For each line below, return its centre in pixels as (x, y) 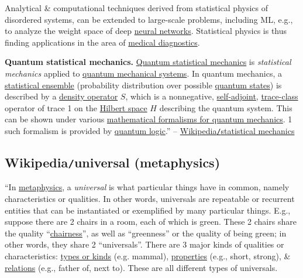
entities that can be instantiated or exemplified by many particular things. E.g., (148, 210)
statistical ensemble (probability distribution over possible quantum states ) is (143, 85)
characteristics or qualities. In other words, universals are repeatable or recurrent (150, 198)
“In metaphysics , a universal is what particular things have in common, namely (147, 187)
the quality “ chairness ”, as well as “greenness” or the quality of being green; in (146, 233)
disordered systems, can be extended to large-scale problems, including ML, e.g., (149, 19)
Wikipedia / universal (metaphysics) (113, 162)
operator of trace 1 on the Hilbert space (76, 107)
